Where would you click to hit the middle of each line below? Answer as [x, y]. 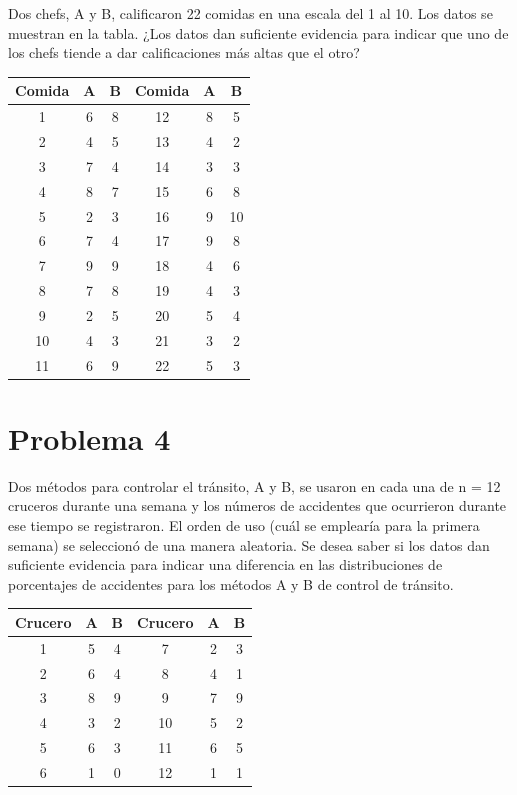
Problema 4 [89, 437]
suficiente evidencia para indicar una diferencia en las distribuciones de [225, 564]
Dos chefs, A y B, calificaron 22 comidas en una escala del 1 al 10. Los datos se [250, 13]
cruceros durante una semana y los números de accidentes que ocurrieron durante [257, 505]
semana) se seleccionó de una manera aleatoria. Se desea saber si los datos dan [249, 544]
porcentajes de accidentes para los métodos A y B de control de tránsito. [231, 583]
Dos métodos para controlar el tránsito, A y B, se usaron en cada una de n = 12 [254, 485]
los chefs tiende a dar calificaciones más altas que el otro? [184, 52]
